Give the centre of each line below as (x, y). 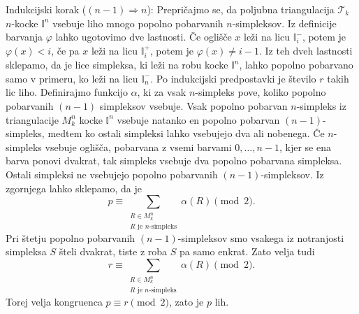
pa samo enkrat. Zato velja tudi (247, 251)
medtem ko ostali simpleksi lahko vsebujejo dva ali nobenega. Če (186, 133)
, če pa (65, 50)
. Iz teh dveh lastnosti (306, 50)
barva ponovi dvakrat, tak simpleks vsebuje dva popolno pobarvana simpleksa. (174, 160)
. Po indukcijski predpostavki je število (233, 78)
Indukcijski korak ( (46, 9)
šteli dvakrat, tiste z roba (113, 251)
